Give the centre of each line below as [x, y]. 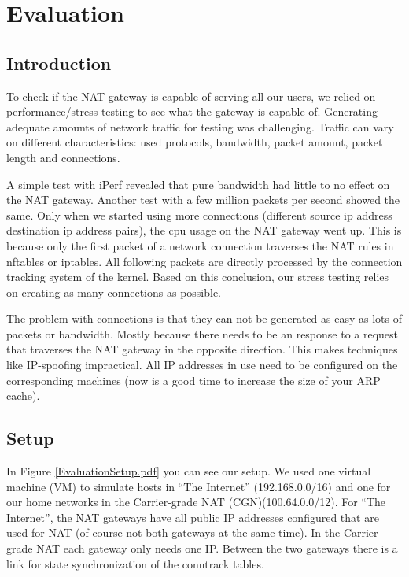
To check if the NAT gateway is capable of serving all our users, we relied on [191, 96]
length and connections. [63, 157]
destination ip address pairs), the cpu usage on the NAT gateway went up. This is [204, 230]
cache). [23, 396]
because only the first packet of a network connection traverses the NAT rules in [200, 245]
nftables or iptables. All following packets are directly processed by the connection [204, 261]
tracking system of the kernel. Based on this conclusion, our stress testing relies [198, 277]
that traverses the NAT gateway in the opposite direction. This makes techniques [202, 349]
